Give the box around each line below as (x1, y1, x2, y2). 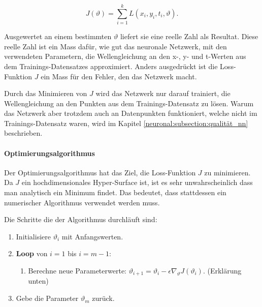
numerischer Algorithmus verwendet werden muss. (4, 197, 160, 207)
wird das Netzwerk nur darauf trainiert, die (95, 88, 231, 99)
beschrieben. (4, 128, 43, 138)
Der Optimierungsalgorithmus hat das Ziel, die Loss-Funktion (4, 167, 196, 177)
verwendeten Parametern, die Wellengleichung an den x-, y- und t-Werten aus (4, 51, 246, 62)
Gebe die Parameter (16, 293, 79, 303)
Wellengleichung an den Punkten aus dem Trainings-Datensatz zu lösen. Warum (4, 98, 254, 108)
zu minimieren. (204, 167, 251, 177)
